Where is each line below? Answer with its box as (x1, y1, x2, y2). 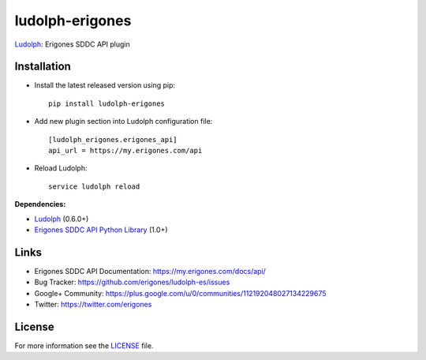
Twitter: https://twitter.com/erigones (34, 300, 152, 309)
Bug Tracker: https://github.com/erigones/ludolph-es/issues (34, 277, 230, 287)
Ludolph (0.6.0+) (34, 214, 89, 223)
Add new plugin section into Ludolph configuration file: (34, 117, 213, 126)
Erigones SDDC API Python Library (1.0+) (34, 225, 169, 234)
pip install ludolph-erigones (48, 99, 166, 108)
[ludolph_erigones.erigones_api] (48, 135, 177, 144)
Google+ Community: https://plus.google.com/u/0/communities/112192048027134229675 (34, 288, 327, 298)
